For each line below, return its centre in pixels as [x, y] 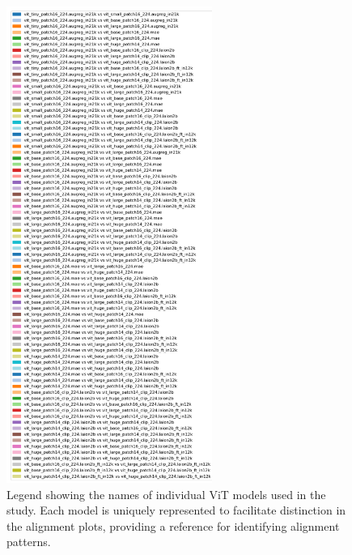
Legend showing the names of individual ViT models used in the [166, 494]
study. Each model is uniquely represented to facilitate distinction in [176, 510]
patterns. [29, 542]
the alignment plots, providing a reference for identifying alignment [173, 525]
